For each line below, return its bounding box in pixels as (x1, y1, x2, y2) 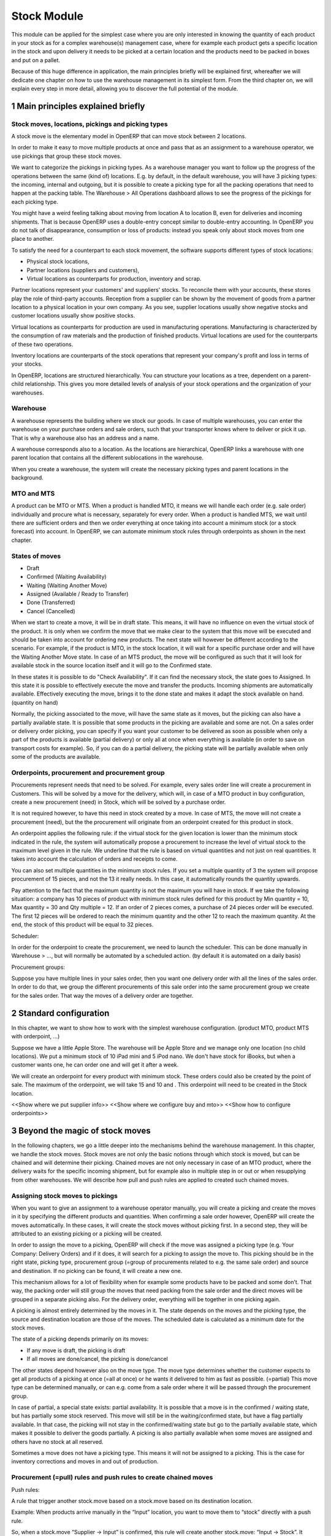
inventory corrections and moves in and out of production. (11, 1458, 159, 1465)
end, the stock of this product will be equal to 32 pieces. (11, 921, 154, 928)
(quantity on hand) (11, 699, 58, 706)
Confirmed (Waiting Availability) (26, 573, 107, 581)
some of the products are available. (11, 753, 101, 761)
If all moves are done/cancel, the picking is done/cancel (26, 1355, 168, 1363)
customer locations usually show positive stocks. (11, 312, 135, 319)
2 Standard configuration (11, 1008, 110, 1018)
